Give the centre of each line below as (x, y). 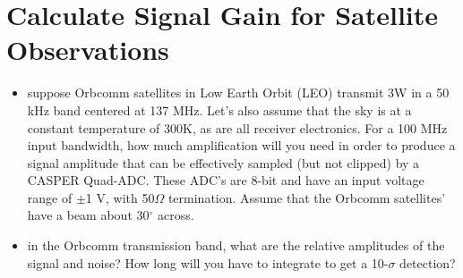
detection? (428, 262)
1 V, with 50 (120, 197)
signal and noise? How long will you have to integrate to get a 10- (208, 262)
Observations (88, 50)
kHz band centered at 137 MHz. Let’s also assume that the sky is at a (219, 110)
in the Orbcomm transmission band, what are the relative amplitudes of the (236, 245)
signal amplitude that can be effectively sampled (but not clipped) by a (223, 162)
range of (50, 197)
